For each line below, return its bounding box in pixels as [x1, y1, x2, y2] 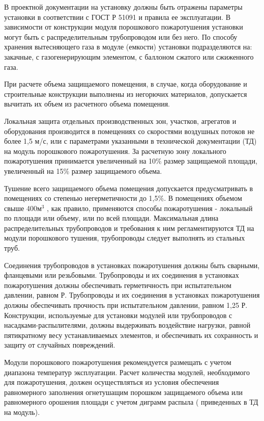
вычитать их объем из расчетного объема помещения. [4, 98, 170, 109]
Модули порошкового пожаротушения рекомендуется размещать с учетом [4, 357, 231, 367]
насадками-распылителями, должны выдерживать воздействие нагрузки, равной [4, 320, 251, 330]
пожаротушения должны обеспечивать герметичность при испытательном [4, 279, 231, 290]
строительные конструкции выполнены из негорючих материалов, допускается [4, 88, 247, 99]
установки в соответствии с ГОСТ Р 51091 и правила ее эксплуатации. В [4, 11, 230, 22]
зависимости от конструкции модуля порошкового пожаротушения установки [4, 21, 243, 32]
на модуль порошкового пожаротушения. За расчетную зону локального [4, 145, 226, 156]
